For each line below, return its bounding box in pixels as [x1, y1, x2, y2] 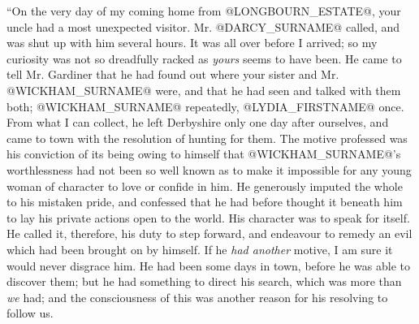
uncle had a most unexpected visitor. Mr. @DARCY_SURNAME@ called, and [6, 18, 400, 35]
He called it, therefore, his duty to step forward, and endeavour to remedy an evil [6, 225, 413, 242]
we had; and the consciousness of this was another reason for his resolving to [6, 288, 388, 305]
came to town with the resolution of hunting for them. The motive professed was [6, 129, 408, 146]
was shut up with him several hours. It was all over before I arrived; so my [6, 34, 378, 51]
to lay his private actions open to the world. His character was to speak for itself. [6, 209, 410, 226]
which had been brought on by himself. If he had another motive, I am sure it [6, 240, 393, 257]
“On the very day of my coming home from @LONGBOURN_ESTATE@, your [6, 2, 401, 19]
